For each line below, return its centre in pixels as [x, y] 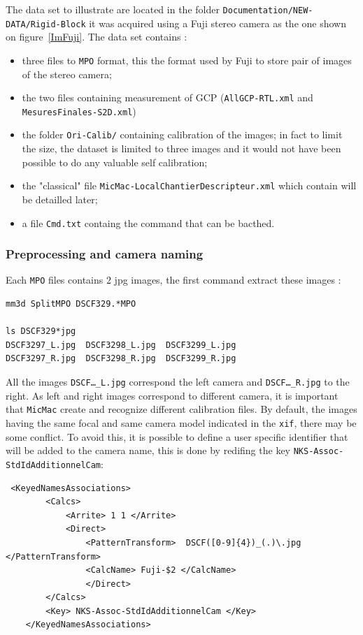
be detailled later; [60, 199]
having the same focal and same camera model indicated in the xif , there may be [181, 422]
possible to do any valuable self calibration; [115, 162]
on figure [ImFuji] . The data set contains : [97, 37]
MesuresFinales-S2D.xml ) [79, 111]
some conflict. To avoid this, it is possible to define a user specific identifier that [177, 436]
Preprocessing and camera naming [105, 254]
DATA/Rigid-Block [46, 24]
